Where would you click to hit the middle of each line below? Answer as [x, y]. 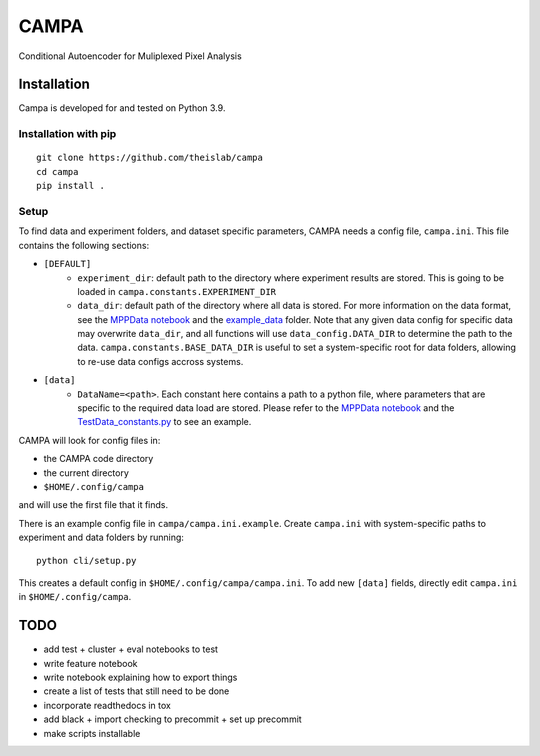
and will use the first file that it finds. [93, 505]
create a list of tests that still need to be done [136, 691]
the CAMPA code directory [98, 459]
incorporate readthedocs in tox [107, 705]
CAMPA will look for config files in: [89, 440]
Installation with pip [67, 134]
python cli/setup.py [86, 560]
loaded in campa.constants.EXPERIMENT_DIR [177, 291]
